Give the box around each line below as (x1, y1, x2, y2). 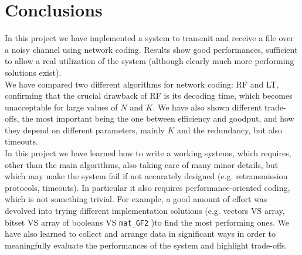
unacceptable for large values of (5, 100, 118, 113)
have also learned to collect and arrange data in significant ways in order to (5, 227, 276, 240)
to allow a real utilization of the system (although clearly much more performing (5, 55, 294, 67)
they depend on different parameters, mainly (5, 123, 165, 136)
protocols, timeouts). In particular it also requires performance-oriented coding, (5, 181, 290, 193)
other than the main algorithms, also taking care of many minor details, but (5, 158, 279, 170)
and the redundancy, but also (177, 123, 283, 136)
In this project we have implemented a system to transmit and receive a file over (5, 32, 294, 44)
